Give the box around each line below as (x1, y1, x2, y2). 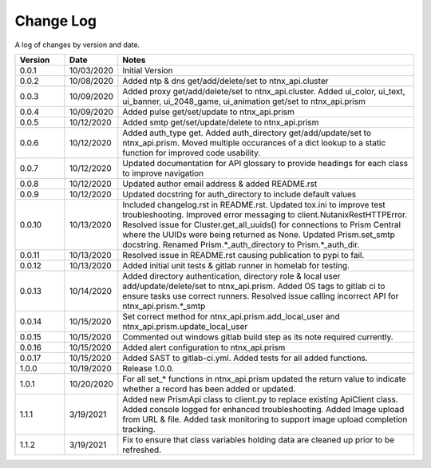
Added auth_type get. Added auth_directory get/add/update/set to (122, 127, 371, 138)
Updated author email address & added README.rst (122, 178, 318, 189)
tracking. (122, 423, 156, 434)
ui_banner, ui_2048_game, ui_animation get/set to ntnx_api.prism (122, 96, 366, 107)
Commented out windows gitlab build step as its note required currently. (122, 331, 394, 343)
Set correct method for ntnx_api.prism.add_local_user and (122, 311, 341, 322)
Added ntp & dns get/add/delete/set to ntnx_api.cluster (122, 75, 329, 86)
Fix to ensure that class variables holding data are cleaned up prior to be (122, 434, 395, 445)
